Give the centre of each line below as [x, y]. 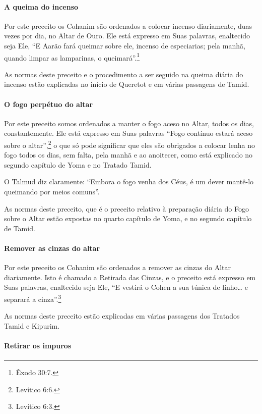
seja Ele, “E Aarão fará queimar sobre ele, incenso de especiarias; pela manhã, [125, 45]
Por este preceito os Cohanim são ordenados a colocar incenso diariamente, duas [128, 25]
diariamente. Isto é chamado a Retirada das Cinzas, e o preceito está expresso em [130, 277]
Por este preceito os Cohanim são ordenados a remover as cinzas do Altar [117, 267]
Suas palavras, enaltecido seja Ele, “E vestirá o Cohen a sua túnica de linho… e [126, 287]
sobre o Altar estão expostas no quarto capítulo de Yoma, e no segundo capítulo [128, 218]
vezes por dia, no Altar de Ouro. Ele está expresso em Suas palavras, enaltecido [127, 36]
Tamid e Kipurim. [32, 325]
